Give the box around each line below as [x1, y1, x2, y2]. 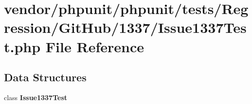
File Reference [45, 36, 144, 56]
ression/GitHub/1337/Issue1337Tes [4, 17, 247, 37]
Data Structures [4, 70, 87, 85]
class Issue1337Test [4, 92, 68, 102]
